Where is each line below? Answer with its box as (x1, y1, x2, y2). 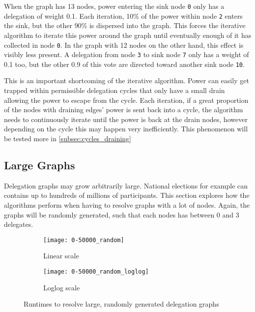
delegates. (4, 219, 33, 229)
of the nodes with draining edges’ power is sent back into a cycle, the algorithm (4, 104, 243, 115)
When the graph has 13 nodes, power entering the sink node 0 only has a (4, 1, 225, 11)
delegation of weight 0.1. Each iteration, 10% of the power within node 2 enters (4, 10, 243, 21)
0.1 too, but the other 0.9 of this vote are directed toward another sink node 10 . (4, 59, 245, 69)
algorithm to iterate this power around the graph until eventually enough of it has (4, 30, 252, 40)
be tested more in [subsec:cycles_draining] (4, 133, 131, 144)
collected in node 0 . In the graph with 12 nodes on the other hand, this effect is (4, 39, 244, 50)
